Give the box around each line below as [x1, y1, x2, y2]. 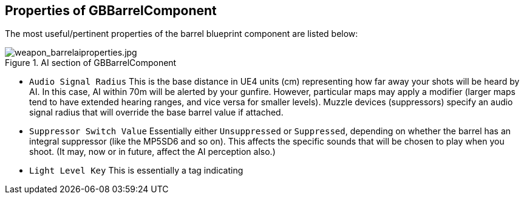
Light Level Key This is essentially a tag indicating [29, 165, 243, 176]
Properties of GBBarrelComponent [5, 3, 217, 18]
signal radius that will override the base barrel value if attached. [29, 107, 284, 118]
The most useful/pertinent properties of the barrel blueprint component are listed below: [5, 28, 358, 39]
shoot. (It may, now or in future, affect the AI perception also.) [29, 146, 276, 157]
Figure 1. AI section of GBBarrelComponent [5, 57, 177, 68]
